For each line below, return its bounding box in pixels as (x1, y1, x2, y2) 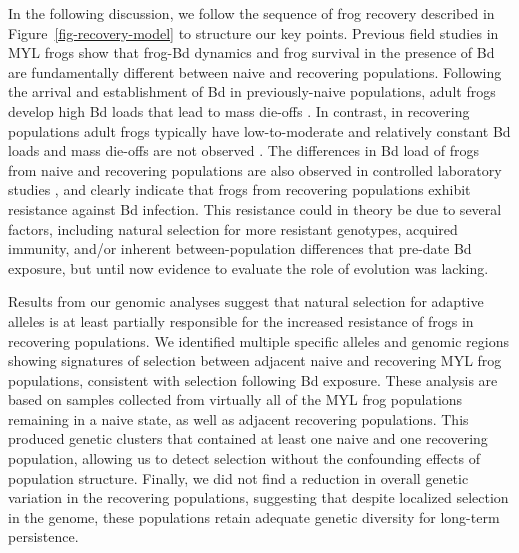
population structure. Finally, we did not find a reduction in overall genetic (8, 467, 469, 488)
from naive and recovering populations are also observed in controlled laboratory (8, 159, 502, 180)
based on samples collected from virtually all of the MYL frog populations (8, 389, 463, 410)
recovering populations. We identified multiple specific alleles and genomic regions (8, 330, 509, 351)
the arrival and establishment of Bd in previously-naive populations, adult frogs (8, 81, 496, 102)
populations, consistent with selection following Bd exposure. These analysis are (8, 369, 498, 390)
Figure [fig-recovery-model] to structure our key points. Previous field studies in (8, 22, 499, 43)
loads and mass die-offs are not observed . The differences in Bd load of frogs (8, 140, 480, 161)
